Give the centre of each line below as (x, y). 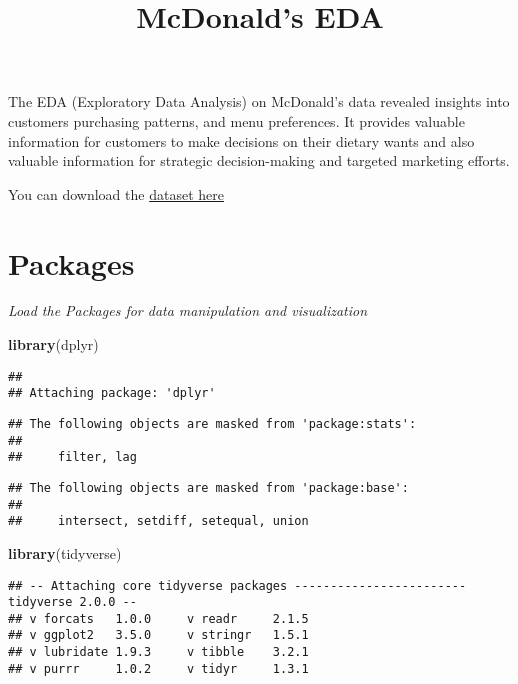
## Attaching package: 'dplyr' (112, 393)
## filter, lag (72, 457)
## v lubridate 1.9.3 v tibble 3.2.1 (158, 652)
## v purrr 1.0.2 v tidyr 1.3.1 (158, 668)
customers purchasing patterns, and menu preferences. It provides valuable (236, 120)
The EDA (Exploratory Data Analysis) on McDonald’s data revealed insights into (259, 101)
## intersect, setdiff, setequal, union (158, 521)
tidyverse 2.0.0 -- (72, 602)
